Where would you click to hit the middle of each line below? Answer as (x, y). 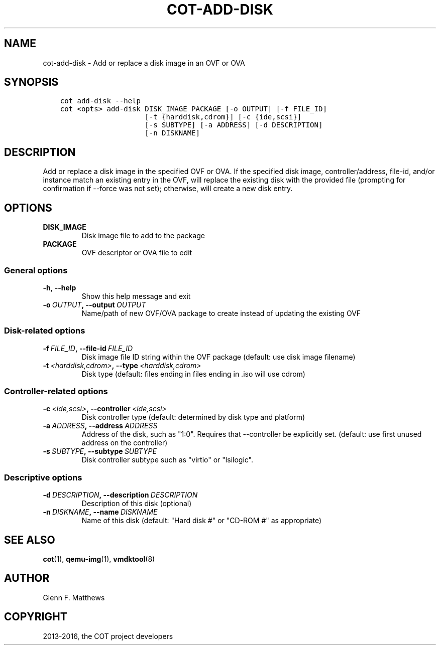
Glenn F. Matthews (74, 597)
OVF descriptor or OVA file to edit (137, 253)
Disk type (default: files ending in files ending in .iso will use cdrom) (193, 374)
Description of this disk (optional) (137, 504)
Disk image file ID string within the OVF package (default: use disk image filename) (218, 357)
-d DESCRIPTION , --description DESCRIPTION (120, 495)
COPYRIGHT (36, 617)
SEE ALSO (30, 540)
